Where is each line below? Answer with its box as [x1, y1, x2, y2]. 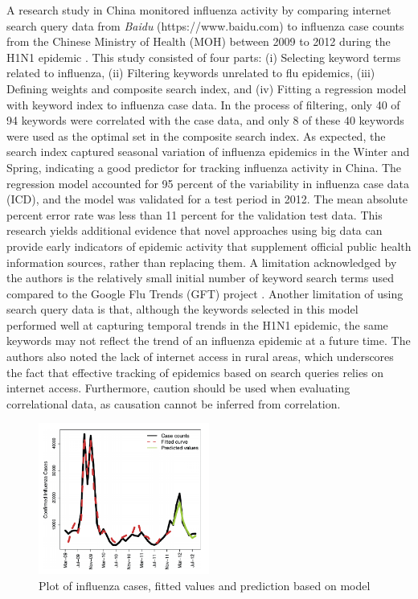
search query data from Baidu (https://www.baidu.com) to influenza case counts [6, 17, 404, 34]
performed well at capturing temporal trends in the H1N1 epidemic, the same [6, 316, 388, 333]
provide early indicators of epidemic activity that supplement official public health [6, 237, 412, 254]
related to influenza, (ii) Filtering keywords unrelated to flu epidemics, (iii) [6, 64, 375, 81]
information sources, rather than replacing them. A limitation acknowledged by [6, 253, 397, 270]
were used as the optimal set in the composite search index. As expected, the [6, 127, 386, 144]
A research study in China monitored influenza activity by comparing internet [6, 2, 391, 18]
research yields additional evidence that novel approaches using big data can [6, 222, 383, 239]
